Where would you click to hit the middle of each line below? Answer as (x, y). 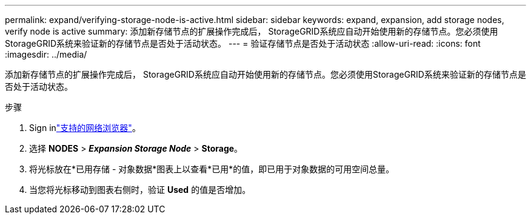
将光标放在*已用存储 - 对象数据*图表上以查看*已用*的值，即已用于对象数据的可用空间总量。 (212, 169)
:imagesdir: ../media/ (46, 54)
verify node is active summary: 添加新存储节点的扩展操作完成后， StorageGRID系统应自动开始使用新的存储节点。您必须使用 (252, 31)
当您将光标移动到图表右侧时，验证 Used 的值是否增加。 (140, 190)
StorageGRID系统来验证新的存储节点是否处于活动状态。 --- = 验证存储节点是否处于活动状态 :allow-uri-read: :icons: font (243, 43)
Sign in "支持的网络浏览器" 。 (85, 128)
